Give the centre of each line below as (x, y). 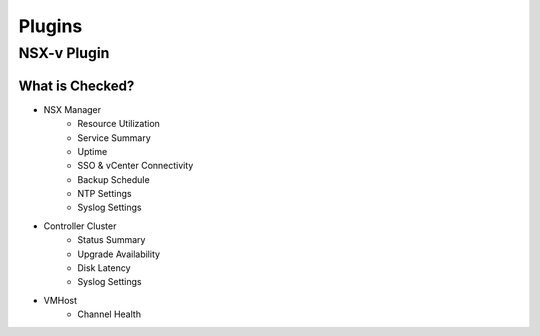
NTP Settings (104, 194)
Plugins (50, 26)
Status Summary (111, 240)
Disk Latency (104, 268)
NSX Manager (72, 109)
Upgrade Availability (118, 254)
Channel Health (109, 314)
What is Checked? (76, 85)
